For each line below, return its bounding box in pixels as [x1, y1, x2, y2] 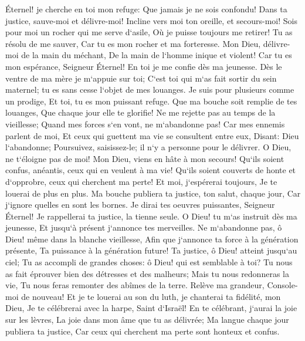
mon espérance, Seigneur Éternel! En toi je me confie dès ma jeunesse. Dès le [5, 60, 282, 72]
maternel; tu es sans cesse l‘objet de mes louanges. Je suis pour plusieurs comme [5, 83, 294, 96]
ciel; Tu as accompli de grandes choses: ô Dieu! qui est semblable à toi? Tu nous [5, 256, 293, 268]
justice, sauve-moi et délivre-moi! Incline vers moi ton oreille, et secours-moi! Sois [5, 14, 297, 26]
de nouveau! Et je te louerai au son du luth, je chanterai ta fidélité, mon [21, 290, 281, 302]
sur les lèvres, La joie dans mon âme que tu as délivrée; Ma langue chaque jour [5, 313, 289, 326]
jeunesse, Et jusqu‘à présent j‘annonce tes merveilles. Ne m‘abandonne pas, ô [5, 221, 282, 234]
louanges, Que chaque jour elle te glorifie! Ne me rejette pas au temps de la [5, 106, 276, 119]
